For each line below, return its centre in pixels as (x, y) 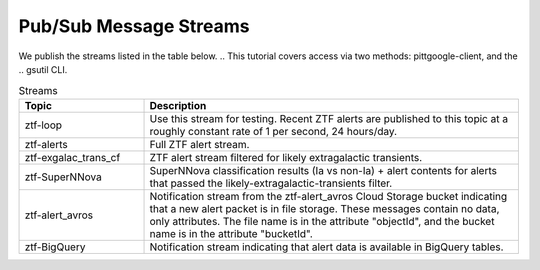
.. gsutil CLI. (43, 69)
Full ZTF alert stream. (199, 144)
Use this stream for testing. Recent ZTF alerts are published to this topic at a (329, 118)
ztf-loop (43, 125)
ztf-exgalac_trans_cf (72, 157)
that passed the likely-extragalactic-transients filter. (271, 183)
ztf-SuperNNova (63, 177)
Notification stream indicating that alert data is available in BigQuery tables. (326, 247)
